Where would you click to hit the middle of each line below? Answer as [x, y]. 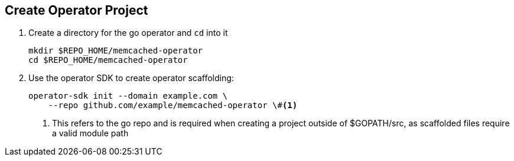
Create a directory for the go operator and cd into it [128, 33]
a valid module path [90, 133]
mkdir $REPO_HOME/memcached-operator [116, 51]
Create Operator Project [77, 10]
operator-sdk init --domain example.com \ [128, 96]
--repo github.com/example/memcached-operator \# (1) [173, 105]
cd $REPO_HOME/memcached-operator [108, 60]
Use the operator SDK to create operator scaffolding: [131, 78]
